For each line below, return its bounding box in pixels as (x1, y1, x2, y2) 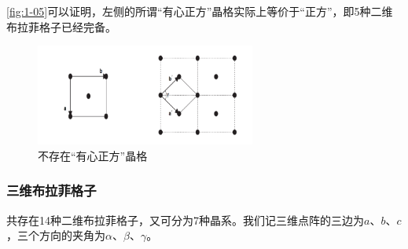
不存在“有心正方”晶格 (38, 147, 148, 163)
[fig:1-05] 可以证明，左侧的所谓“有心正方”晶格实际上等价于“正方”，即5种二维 (6, 3, 393, 19)
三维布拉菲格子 (6, 181, 97, 200)
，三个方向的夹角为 (6, 227, 105, 244)
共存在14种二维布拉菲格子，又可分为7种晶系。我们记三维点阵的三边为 (6, 211, 364, 228)
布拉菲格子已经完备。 (6, 18, 116, 35)
